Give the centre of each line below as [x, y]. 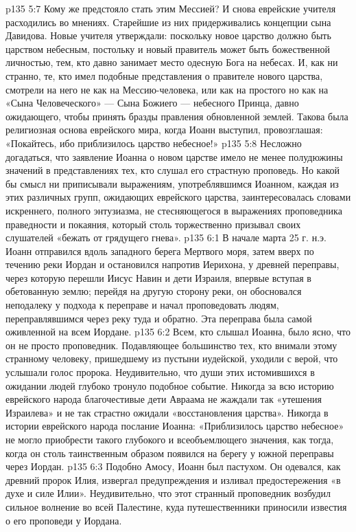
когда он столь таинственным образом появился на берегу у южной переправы [170, 453]
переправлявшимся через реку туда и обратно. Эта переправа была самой [159, 318]
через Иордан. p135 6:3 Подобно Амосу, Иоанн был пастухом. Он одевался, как [173, 466]
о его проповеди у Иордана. [64, 520]
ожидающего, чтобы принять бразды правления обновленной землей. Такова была [177, 116]
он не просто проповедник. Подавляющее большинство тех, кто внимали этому [171, 345]
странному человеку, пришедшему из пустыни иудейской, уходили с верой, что [172, 358]
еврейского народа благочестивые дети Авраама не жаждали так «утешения [164, 399]
